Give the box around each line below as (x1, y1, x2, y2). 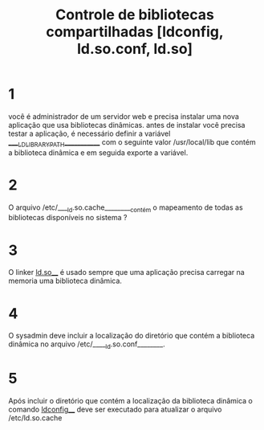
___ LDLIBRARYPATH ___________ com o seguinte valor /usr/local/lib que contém (8, 137, 256, 149)
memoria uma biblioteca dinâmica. (8, 276, 123, 286)
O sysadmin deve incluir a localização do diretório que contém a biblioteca (8, 331, 255, 341)
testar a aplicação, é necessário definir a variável (8, 129, 171, 138)
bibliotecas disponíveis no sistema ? (8, 213, 128, 223)
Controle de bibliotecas (55, 6, 214, 24)
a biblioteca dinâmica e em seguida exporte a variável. (8, 147, 189, 158)
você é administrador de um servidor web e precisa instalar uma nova (8, 111, 239, 121)
